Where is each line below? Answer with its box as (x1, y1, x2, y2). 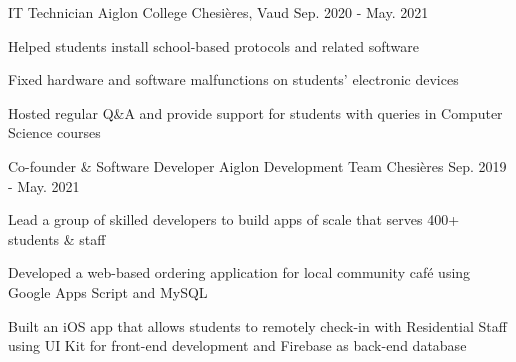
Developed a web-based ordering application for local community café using (8, 262, 471, 283)
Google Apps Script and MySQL (8, 281, 208, 302)
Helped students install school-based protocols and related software (8, 35, 419, 56)
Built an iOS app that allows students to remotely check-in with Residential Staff (8, 315, 507, 336)
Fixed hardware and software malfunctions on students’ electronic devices (8, 69, 459, 90)
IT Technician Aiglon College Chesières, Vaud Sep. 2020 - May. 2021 (8, 2, 429, 22)
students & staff (8, 228, 106, 249)
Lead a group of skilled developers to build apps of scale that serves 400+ (8, 209, 460, 230)
